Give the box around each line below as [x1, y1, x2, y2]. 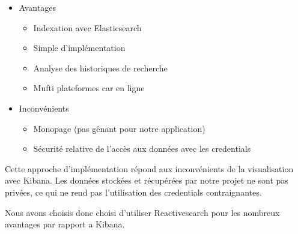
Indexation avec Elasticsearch [33, 21, 142, 34]
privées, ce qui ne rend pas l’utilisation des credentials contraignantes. [5, 185, 262, 198]
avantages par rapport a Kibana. [5, 218, 125, 230]
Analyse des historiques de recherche [33, 61, 168, 74]
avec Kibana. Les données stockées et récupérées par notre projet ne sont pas [5, 174, 288, 187]
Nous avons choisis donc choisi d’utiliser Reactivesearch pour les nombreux [5, 206, 280, 218]
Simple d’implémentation [33, 41, 126, 54]
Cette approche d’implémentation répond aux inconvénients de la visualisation [5, 162, 294, 175]
